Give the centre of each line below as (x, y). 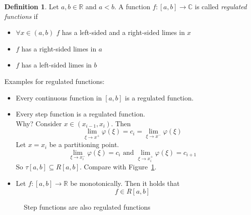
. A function (132, 6)
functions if (21, 16)
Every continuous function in (59, 97)
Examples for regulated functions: (55, 81)
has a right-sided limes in (59, 48)
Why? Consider (39, 123)
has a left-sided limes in (57, 65)
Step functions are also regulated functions (87, 207)
